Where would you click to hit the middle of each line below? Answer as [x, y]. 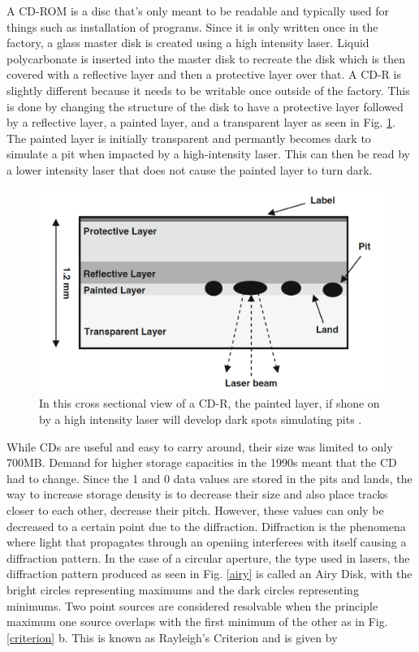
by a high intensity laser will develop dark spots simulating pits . [201, 419]
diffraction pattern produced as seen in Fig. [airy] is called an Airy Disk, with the [209, 574]
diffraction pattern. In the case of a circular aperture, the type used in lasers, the [208, 557]
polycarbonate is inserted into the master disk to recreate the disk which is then [206, 58]
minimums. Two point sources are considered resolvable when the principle [192, 605]
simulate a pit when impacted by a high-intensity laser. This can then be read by [208, 154]
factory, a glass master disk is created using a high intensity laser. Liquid [188, 43]
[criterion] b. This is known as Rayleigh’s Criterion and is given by [172, 637]
